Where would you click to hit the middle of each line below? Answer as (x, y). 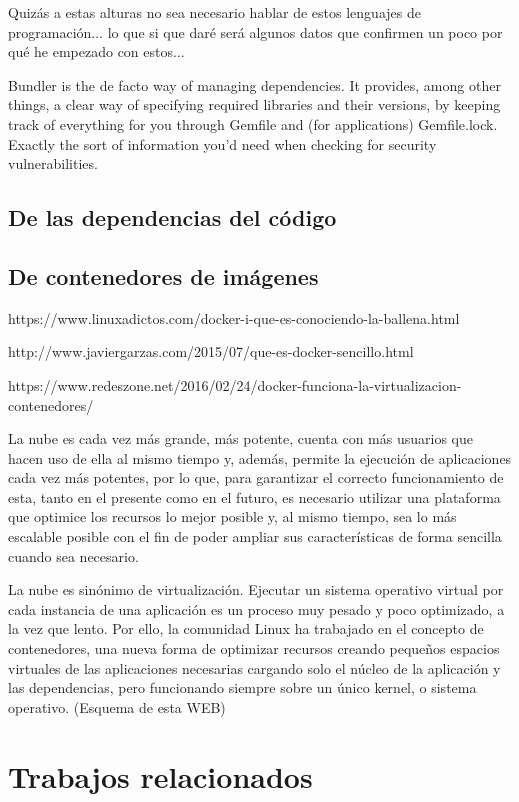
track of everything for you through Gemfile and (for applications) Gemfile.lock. (253, 123)
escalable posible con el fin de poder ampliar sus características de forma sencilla (255, 536)
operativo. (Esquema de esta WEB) (117, 706)
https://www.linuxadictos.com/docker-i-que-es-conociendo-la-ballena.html (234, 317)
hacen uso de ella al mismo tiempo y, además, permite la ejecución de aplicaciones (260, 457)
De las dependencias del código (172, 217)
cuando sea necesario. (73, 555)
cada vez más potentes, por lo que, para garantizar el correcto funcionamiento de (256, 477)
